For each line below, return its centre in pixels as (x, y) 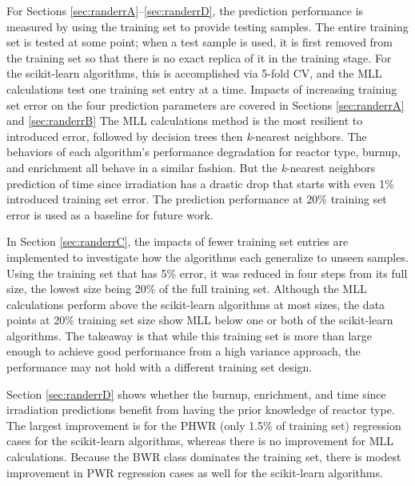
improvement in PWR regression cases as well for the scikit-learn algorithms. (195, 472)
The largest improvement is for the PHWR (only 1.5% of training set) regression (204, 425)
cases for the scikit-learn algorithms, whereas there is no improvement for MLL (200, 441)
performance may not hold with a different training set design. (160, 367)
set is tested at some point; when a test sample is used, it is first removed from (200, 42)
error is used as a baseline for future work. (110, 214)
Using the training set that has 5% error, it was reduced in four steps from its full (207, 273)
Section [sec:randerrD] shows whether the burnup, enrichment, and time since (196, 394)
